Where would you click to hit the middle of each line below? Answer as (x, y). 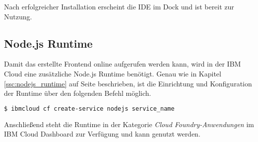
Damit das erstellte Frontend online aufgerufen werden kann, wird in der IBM (123, 64)
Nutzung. (18, 16)
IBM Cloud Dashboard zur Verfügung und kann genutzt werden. (102, 134)
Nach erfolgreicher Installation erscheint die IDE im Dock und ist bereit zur (119, 6)
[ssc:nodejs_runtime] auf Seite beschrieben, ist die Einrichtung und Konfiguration (128, 83)
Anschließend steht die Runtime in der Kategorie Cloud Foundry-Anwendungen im (129, 124)
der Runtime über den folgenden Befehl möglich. (78, 93)
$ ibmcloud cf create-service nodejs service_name (89, 108)
